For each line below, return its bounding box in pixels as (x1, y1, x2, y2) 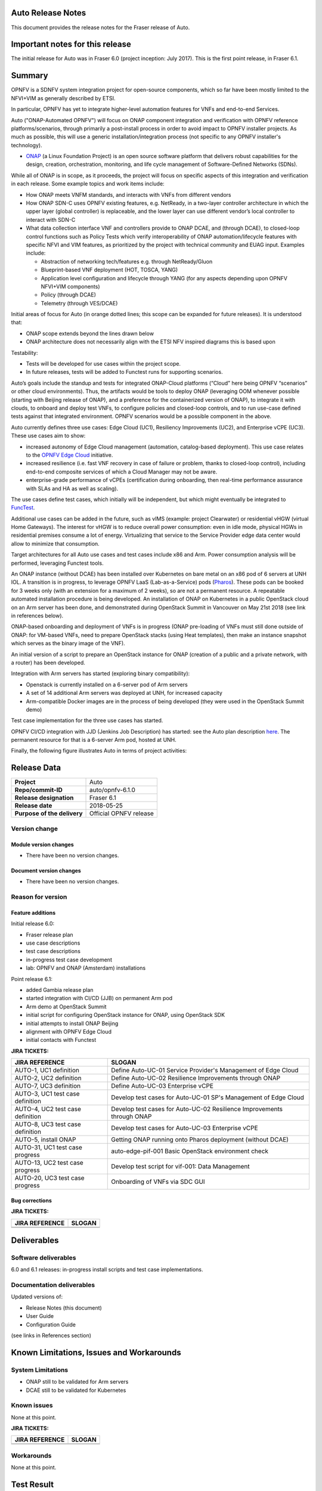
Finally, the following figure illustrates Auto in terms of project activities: (11, 747, 187, 754)
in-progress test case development (26, 956, 113, 963)
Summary (11, 70, 48, 81)
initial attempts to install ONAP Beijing (26, 1020, 119, 1027)
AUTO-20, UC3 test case (14, 1174, 85, 1182)
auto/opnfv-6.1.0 (89, 786, 135, 794)
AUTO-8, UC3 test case (14, 1120, 82, 1128)
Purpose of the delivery (14, 809, 83, 818)
